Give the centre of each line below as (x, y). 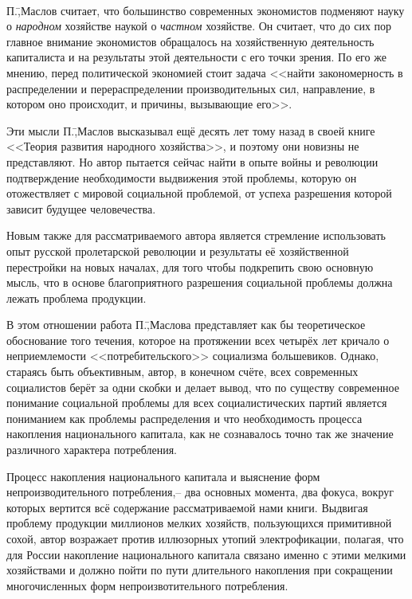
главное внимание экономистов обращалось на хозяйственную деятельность (190, 41)
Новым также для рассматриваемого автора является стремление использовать (196, 235)
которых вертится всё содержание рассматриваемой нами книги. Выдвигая (187, 507)
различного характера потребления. (92, 450)
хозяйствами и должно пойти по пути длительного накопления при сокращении (200, 570)
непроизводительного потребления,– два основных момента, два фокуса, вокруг (200, 492)
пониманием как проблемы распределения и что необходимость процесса (184, 418)
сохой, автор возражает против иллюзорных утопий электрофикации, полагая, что (205, 538)
